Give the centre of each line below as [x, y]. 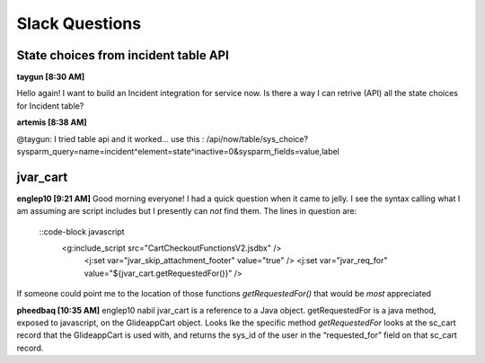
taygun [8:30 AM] [51, 77]
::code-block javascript [82, 231]
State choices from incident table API [123, 55]
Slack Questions [79, 23]
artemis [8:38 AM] [52, 122]
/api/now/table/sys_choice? [257, 138]
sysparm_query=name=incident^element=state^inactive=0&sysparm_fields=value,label [178, 152]
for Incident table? [50, 106]
